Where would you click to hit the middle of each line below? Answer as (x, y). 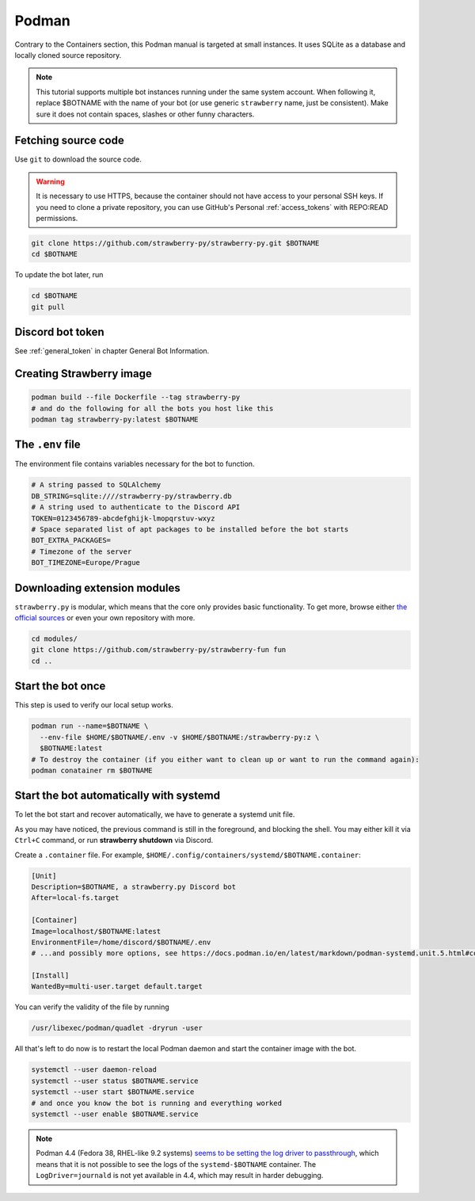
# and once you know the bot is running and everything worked (157, 1103)
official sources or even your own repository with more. (105, 618)
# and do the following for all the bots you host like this (152, 408)
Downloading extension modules (98, 587)
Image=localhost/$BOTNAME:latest (96, 931)
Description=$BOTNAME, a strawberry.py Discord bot (134, 886)
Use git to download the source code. (78, 159)
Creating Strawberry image (83, 374)
